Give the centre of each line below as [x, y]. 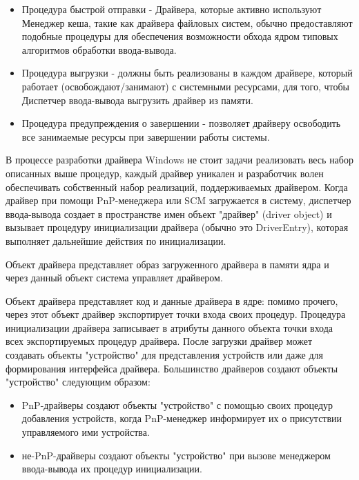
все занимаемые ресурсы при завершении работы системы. [146, 136]
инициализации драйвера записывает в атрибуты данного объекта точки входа [169, 327]
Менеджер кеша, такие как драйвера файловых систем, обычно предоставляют [187, 22]
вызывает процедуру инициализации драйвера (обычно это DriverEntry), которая [177, 227]
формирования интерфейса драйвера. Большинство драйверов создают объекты [172, 368]
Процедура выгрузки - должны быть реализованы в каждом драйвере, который [187, 73]
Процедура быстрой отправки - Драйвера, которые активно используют [172, 9]
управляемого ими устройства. [86, 432]
